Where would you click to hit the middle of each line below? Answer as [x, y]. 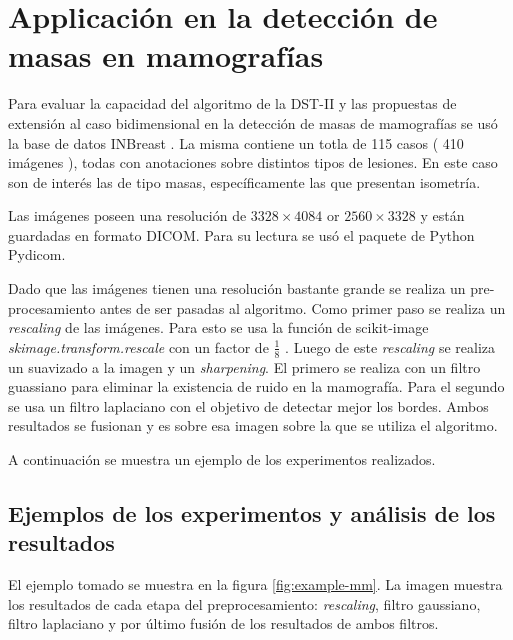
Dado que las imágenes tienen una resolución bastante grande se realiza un [237, 288]
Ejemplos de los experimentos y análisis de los [252, 513]
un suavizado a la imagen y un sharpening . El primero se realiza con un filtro [244, 366]
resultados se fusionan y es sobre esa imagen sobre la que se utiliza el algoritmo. [253, 425]
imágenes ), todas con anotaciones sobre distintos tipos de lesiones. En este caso [253, 162]
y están [442, 215]
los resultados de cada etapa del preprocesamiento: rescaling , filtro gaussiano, [244, 603]
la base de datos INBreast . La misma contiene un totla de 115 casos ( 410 [236, 142]
